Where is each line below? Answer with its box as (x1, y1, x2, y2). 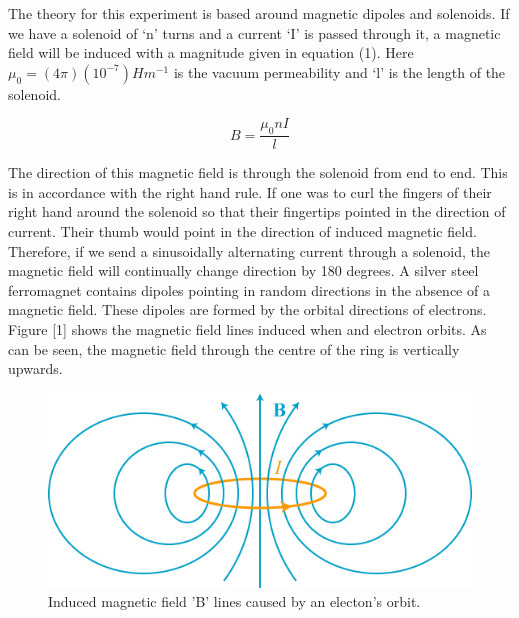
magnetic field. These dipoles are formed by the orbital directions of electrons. (8, 299, 487, 320)
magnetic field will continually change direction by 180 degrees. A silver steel (8, 260, 479, 281)
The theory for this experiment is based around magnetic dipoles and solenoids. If (8, 3, 510, 23)
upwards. (8, 358, 63, 379)
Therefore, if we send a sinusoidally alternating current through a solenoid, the (8, 240, 491, 261)
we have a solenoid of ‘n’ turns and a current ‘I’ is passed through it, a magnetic (8, 22, 501, 43)
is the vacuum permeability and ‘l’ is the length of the (173, 61, 506, 82)
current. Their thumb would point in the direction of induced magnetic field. (8, 220, 477, 241)
